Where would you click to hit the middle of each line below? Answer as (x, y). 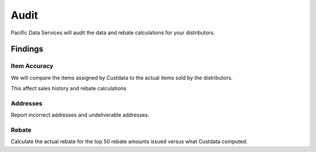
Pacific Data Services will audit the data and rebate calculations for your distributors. (113, 33)
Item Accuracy (32, 66)
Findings (27, 49)
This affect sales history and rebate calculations (69, 89)
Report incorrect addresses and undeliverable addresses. (80, 115)
